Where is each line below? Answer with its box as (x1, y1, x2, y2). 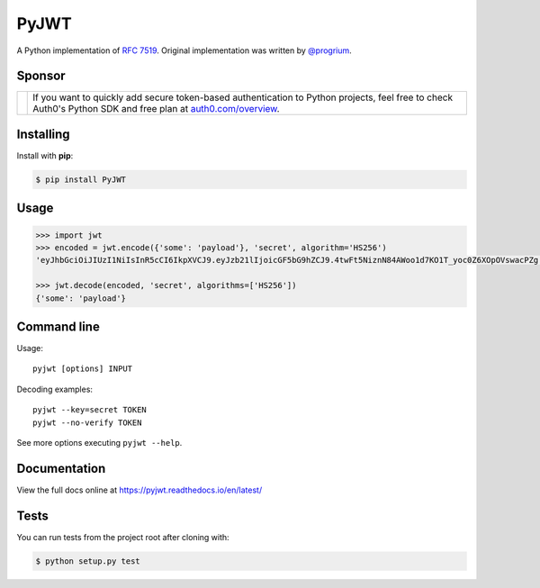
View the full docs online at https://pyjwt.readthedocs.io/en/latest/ (16, 484, 263, 495)
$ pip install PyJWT (35, 174, 126, 185)
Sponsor (16, 68, 67, 84)
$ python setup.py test (35, 556, 141, 566)
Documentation (16, 460, 106, 476)
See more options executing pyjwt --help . (16, 437, 183, 448)
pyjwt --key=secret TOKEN (32, 405, 148, 415)
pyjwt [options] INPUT (32, 364, 133, 374)
